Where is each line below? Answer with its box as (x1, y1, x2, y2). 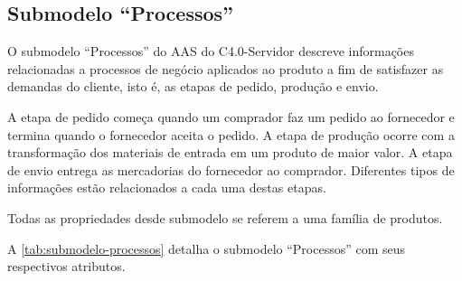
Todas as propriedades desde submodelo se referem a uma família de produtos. (7, 208, 443, 227)
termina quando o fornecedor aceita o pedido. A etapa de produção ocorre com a (7, 125, 455, 144)
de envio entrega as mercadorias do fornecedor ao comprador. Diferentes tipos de (7, 160, 455, 179)
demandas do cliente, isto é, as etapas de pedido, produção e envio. (7, 77, 379, 96)
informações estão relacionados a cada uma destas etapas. (7, 178, 326, 197)
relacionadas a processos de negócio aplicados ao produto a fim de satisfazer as (7, 59, 444, 78)
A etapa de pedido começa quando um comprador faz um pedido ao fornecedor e (7, 107, 455, 126)
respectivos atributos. (7, 257, 126, 276)
